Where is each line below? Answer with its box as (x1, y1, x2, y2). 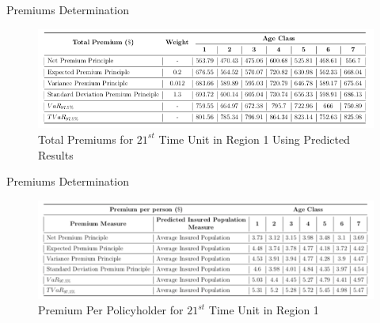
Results (38, 146, 74, 163)
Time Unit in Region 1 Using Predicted (158, 130, 351, 147)
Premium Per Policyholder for (38, 302, 184, 318)
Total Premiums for (38, 130, 134, 147)
